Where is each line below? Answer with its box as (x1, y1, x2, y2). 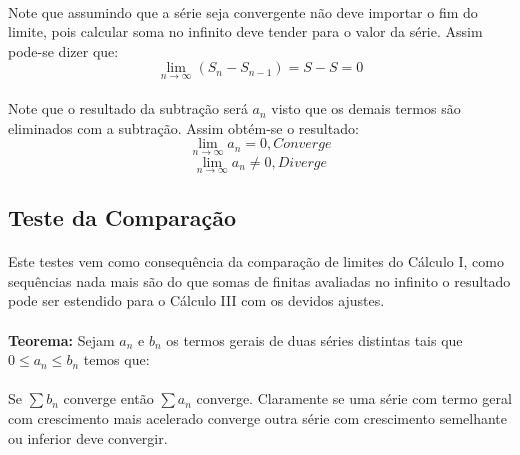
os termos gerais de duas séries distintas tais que (166, 329, 463, 350)
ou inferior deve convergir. (8, 427, 168, 448)
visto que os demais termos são (271, 98, 461, 119)
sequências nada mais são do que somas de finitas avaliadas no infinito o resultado (8, 270, 511, 291)
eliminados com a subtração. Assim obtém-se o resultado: (8, 117, 359, 138)
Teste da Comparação (8, 202, 237, 233)
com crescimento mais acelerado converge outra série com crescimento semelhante (8, 407, 508, 428)
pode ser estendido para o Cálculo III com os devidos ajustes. (8, 290, 385, 311)
